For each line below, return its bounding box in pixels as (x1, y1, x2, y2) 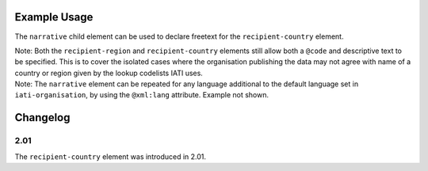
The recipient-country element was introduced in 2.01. (14, 151, 206, 161)
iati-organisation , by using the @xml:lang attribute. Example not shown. (14, 90, 269, 100)
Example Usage (14, 10, 94, 24)
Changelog (14, 111, 71, 124)
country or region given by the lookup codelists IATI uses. (14, 68, 204, 78)
